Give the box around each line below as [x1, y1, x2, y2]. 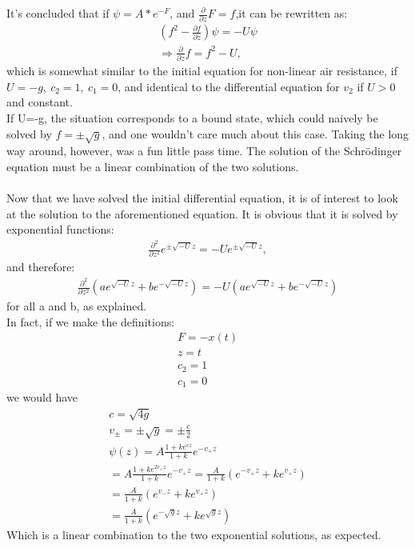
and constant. [6, 94, 73, 110]
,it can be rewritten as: [235, 5, 348, 21]
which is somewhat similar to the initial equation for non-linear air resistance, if [6, 62, 398, 79]
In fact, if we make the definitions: [6, 313, 175, 330]
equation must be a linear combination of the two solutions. [6, 158, 299, 174]
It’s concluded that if [6, 5, 110, 21]
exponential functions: [6, 221, 114, 238]
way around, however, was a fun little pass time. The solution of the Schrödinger [6, 142, 402, 159]
